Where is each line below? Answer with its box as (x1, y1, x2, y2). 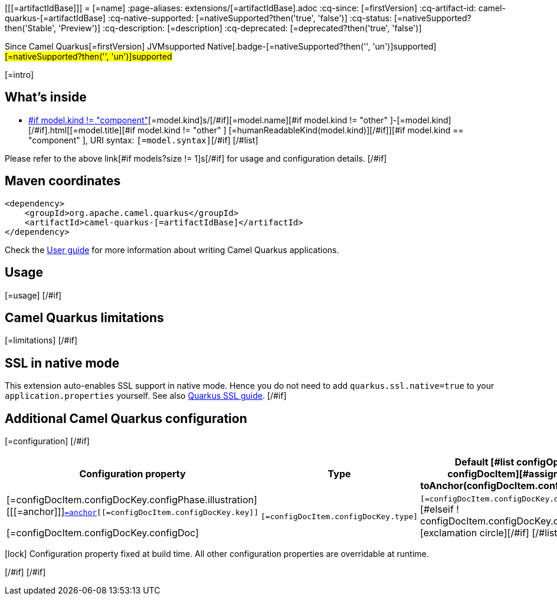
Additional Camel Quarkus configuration (5, 411, 247, 426)
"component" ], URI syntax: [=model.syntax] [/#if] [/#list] (28, 135, 258, 145)
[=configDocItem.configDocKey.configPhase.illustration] (6, 494, 257, 506)
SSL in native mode (5, 355, 120, 371)
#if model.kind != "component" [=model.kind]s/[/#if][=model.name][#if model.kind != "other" (28, 114, 388, 125)
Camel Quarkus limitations (5, 310, 164, 325)
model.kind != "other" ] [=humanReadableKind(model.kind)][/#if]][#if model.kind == (137, 124, 464, 135)
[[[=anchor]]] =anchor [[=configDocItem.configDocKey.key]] (6, 506, 258, 518)
